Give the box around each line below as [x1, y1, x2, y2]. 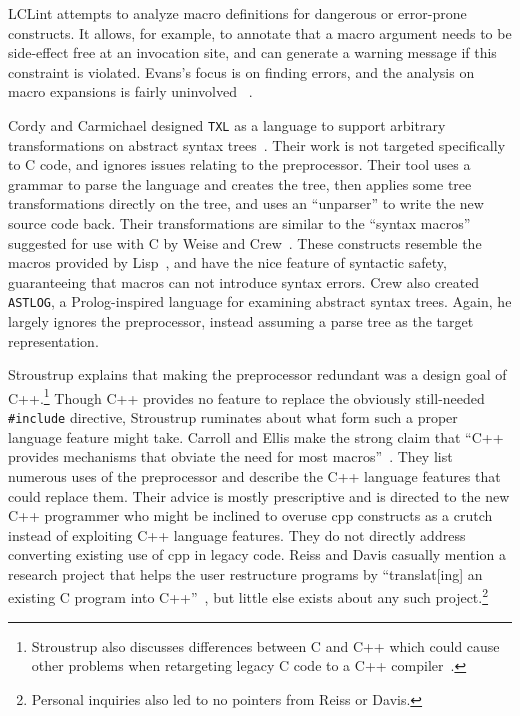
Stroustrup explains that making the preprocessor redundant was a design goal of [8, 364, 507, 385]
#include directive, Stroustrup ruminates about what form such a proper [8, 407, 458, 428]
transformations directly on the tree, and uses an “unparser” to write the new [8, 193, 484, 214]
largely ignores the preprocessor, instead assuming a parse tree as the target [8, 311, 474, 332]
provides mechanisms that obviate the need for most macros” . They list [8, 446, 453, 467]
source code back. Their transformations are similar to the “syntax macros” [8, 213, 471, 233]
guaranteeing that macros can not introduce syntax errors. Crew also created [8, 271, 480, 292]
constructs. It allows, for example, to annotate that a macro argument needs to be [8, 22, 512, 43]
